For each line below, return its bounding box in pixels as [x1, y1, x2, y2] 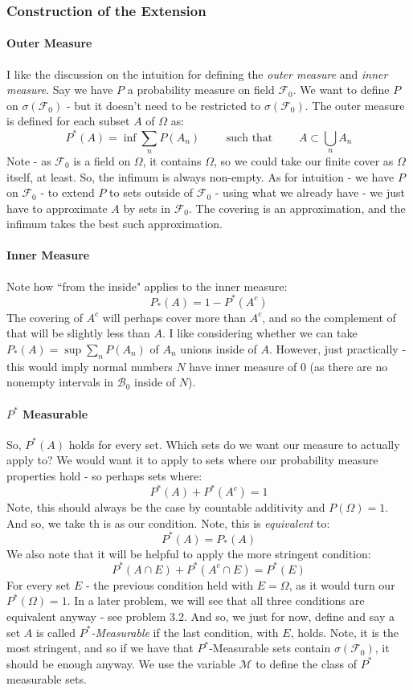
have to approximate [6, 199, 108, 216]
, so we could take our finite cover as [213, 152, 394, 169]
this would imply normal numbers [6, 357, 173, 374]
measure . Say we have [6, 81, 113, 98]
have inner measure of [189, 357, 297, 374]
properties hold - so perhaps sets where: [6, 467, 202, 484]
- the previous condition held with [85, 576, 254, 593]
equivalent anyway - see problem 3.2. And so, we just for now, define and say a [6, 607, 395, 624]
